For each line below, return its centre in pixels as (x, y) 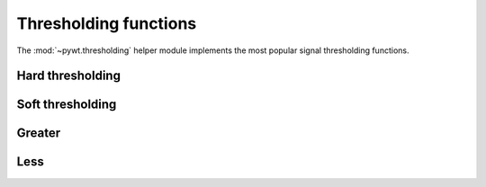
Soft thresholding (67, 105)
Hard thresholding (69, 76)
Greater (39, 134)
